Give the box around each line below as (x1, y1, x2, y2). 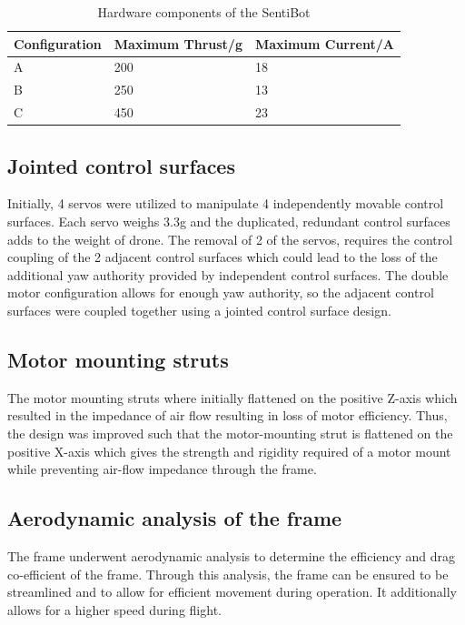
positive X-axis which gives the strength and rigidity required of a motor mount (7, 441, 451, 460)
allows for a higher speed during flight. (7, 600, 222, 619)
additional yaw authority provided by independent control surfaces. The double (7, 265, 449, 284)
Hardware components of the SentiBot (97, 3, 311, 21)
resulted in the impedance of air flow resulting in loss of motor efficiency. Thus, (7, 406, 448, 425)
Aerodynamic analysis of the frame (7, 504, 342, 532)
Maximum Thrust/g (114, 34, 242, 53)
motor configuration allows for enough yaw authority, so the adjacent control (7, 283, 434, 302)
